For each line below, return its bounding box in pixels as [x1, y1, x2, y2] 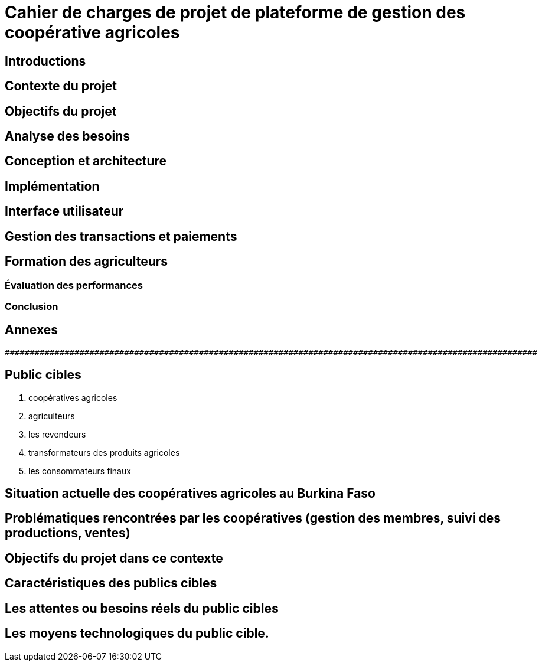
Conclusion [5, 300, 58, 312]
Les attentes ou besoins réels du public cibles [5, 600, 279, 616]
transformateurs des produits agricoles [28, 447, 180, 458]
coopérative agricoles [5, 22, 180, 43]
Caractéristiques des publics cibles [5, 576, 217, 591]
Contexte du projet [5, 79, 117, 94]
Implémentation [5, 178, 100, 194]
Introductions [5, 53, 86, 68]
